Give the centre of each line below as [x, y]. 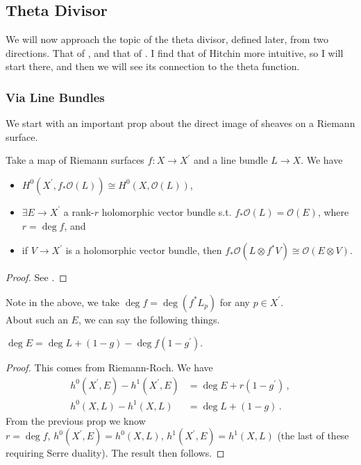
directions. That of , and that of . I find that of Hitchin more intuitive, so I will [175, 52]
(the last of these [313, 436]
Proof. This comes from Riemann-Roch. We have [109, 367]
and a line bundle [231, 160]
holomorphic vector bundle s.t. [167, 211]
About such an [37, 319]
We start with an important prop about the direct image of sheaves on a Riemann [180, 123]
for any [235, 302]
